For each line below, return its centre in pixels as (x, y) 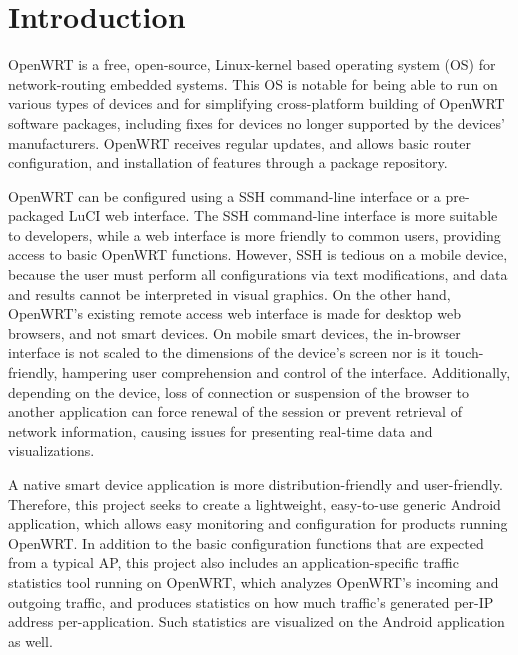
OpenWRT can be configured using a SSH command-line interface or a (224, 195)
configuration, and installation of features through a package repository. (228, 162)
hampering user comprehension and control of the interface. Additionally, (286, 372)
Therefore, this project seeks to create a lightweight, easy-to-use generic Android (254, 503)
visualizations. (51, 450)
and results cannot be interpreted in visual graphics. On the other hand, (229, 293)
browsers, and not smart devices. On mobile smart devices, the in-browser (234, 332)
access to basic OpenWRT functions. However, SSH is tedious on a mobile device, (258, 254)
